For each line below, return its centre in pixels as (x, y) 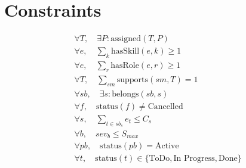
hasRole (125, 66)
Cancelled (165, 106)
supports (133, 80)
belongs (125, 94)
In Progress (194, 159)
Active (167, 146)
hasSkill (125, 52)
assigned (126, 39)
